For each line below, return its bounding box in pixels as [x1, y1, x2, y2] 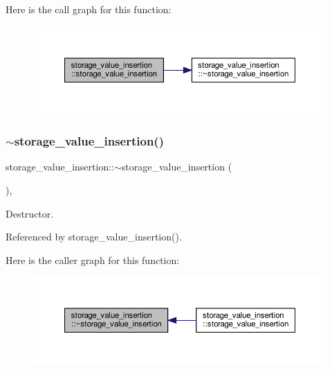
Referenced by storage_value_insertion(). [6, 229, 182, 244]
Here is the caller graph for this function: [6, 252, 180, 267]
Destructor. [6, 206, 54, 220]
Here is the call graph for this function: [6, 2, 172, 16]
